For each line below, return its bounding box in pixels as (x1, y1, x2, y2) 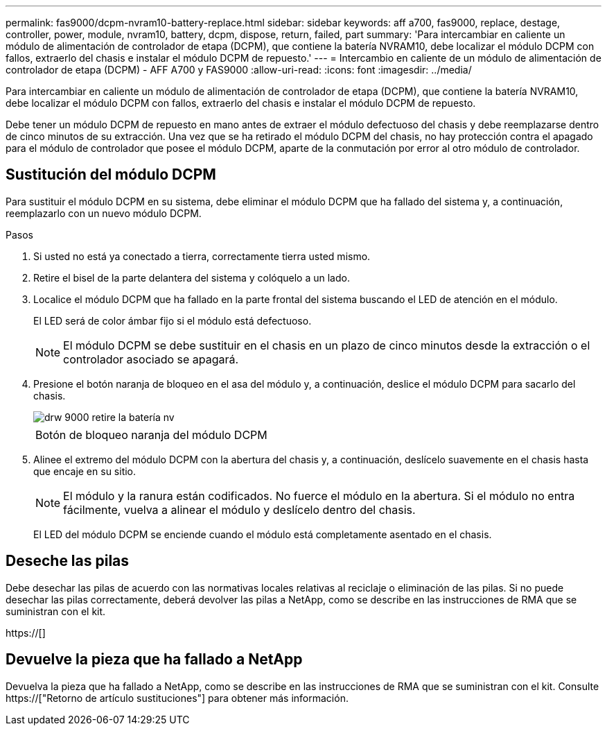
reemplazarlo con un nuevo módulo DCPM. (6, 207, 202, 219)
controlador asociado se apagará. (63, 352, 239, 366)
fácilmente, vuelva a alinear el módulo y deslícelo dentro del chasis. (63, 502, 416, 517)
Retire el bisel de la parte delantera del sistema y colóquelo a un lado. (33, 271, 350, 284)
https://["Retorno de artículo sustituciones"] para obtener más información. (6, 691, 349, 704)
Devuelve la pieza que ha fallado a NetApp (6, 651, 303, 669)
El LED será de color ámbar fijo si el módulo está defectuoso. (33, 314, 312, 327)
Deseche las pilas (6, 552, 130, 570)
